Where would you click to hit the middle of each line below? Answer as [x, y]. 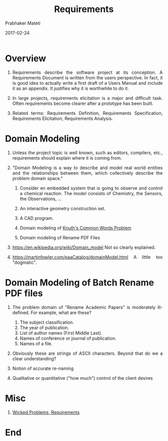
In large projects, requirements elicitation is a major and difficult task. [87, 98]
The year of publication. [44, 328]
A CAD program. [37, 218]
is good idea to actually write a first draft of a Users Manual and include [87, 83]
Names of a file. [36, 343]
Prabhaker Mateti [23, 23]
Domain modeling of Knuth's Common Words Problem [75, 228]
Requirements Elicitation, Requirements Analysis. [62, 118]
